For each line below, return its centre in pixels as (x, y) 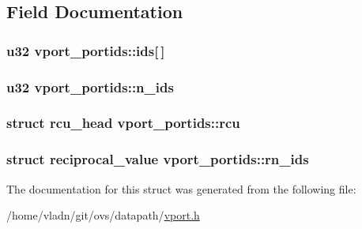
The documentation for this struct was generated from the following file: (181, 188)
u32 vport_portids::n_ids (90, 86)
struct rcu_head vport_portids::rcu (123, 123)
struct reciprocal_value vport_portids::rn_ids (158, 159)
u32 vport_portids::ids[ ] (86, 50)
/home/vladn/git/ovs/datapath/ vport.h (103, 215)
